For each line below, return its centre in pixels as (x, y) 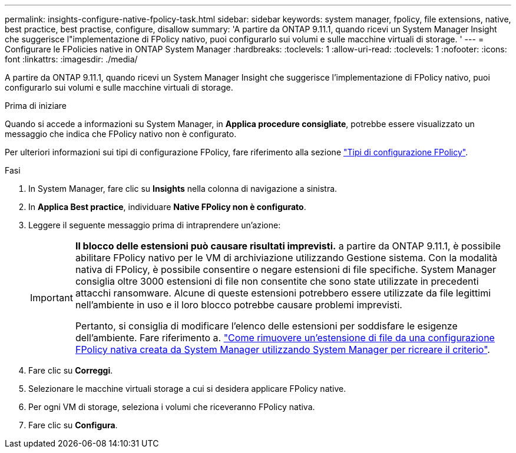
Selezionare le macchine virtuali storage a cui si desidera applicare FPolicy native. (187, 389)
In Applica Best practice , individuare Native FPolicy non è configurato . (167, 207)
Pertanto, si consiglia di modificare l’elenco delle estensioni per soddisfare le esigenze (266, 326)
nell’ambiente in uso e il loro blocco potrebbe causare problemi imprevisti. (239, 305)
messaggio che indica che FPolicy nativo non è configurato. (121, 134)
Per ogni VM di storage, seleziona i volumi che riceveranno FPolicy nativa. (172, 407)
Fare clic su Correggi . (71, 370)
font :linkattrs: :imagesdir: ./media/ (71, 59)
